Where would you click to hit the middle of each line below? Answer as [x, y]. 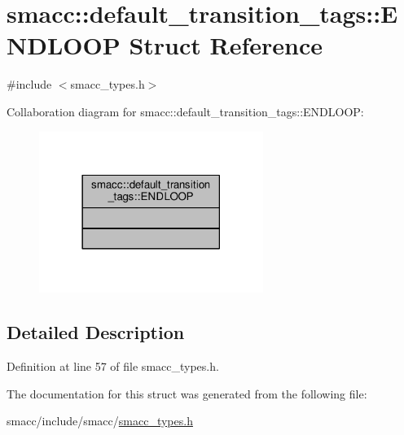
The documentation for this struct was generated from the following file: [187, 393]
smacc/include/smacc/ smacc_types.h [100, 421]
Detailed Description [96, 332]
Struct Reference [226, 45]
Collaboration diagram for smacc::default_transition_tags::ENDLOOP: [185, 111]
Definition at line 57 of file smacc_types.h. [113, 365]
